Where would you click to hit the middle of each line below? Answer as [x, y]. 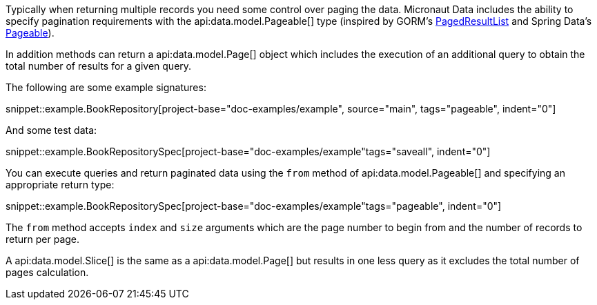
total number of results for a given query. [99, 66]
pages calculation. [47, 272]
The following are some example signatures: [106, 87]
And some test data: [51, 130]
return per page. [43, 239]
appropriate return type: [60, 185]
